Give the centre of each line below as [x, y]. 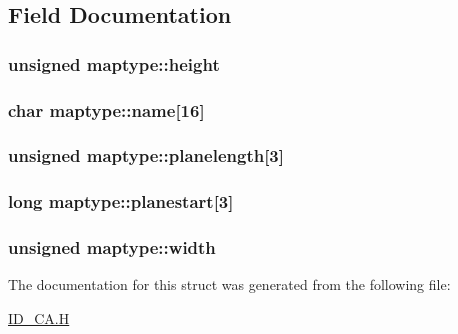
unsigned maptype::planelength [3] [146, 155]
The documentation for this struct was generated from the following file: [229, 284]
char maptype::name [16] [106, 109]
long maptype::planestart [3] [121, 201]
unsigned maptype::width [112, 247]
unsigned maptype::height [114, 63]
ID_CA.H [39, 317]
